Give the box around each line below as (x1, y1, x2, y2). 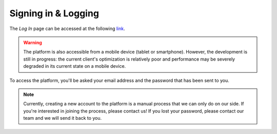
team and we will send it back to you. (23, 115, 102, 121)
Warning (23, 39, 42, 45)
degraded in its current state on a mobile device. (23, 63, 126, 69)
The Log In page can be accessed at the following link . (9, 25, 125, 32)
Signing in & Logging (9, 8, 100, 19)
